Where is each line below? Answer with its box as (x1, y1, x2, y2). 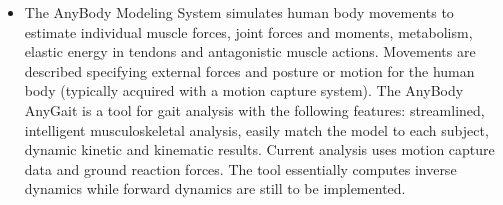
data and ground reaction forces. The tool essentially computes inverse (24, 158, 457, 179)
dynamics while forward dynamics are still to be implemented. (24, 178, 406, 199)
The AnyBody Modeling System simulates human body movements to (24, 2, 454, 22)
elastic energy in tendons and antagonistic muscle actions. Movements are (24, 41, 476, 62)
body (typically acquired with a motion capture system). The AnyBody (24, 80, 464, 101)
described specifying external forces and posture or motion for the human (24, 60, 475, 81)
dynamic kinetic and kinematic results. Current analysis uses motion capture (24, 139, 495, 160)
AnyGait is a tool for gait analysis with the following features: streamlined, (24, 99, 485, 120)
